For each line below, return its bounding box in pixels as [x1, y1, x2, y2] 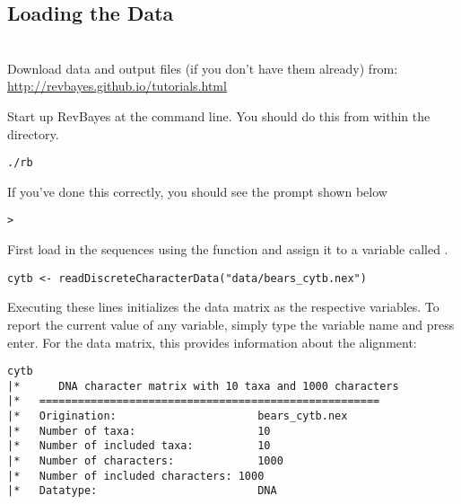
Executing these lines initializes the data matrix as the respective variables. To [7, 297, 439, 316]
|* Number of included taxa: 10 [7, 439, 271, 453]
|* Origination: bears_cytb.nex [7, 410, 348, 423]
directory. [7, 124, 59, 143]
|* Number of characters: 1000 [7, 455, 283, 468]
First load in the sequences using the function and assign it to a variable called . [7, 240, 448, 259]
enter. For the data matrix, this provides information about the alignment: [7, 332, 417, 351]
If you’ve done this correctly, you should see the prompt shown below [7, 181, 387, 200]
